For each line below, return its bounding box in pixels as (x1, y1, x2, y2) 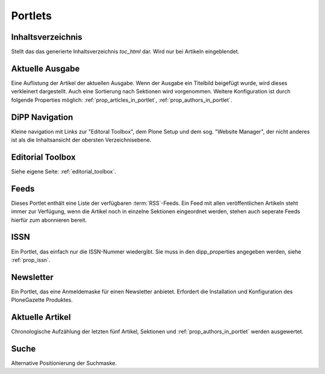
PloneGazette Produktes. (11, 296, 73, 304)
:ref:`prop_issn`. (11, 256, 51, 263)
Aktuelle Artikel (11, 312, 71, 322)
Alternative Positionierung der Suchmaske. (11, 360, 117, 367)
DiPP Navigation (11, 112, 73, 122)
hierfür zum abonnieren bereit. (11, 216, 87, 223)
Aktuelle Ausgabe (11, 63, 80, 73)
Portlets (11, 9, 52, 22)
